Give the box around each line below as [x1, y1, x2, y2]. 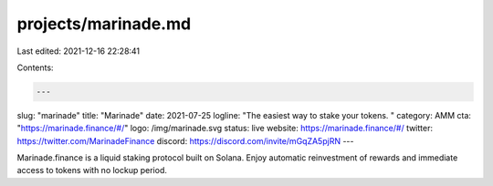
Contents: [16, 62, 54, 73]
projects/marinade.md [16, 14, 192, 34]
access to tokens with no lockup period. [16, 165, 168, 176]
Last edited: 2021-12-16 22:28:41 [16, 46, 141, 57]
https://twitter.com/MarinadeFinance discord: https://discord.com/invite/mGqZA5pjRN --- [16, 135, 354, 146]
